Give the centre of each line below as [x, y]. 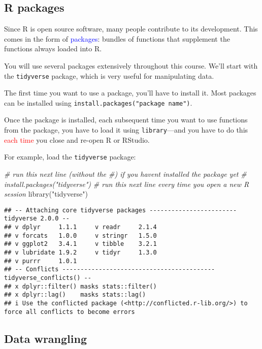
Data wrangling [45, 338]
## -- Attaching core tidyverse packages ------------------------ [121, 210]
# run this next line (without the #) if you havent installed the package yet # [125, 173]
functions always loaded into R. [53, 49]
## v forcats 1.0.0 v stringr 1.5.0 [80, 235]
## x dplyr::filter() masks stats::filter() [80, 286]
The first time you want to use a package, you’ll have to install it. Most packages [130, 93]
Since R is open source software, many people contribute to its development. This [131, 29]
